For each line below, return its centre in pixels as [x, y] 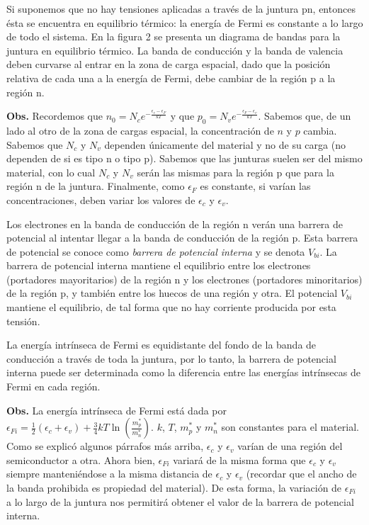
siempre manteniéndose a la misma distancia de [109, 474]
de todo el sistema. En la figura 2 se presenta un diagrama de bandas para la [174, 36]
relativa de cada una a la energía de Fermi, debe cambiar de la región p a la [171, 78]
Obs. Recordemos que [55, 116]
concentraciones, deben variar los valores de [101, 199]
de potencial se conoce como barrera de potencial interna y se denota [156, 251]
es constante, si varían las [255, 186]
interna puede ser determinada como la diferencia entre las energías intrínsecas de [183, 372]
